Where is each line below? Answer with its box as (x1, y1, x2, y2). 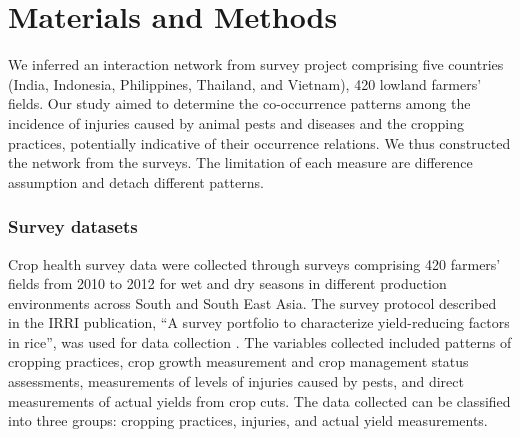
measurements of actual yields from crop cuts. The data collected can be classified (8, 390, 511, 411)
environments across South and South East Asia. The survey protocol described (8, 292, 497, 313)
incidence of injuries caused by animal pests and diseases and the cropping (8, 112, 465, 133)
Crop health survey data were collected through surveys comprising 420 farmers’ (8, 253, 501, 274)
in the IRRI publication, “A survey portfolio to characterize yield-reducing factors (8, 312, 510, 333)
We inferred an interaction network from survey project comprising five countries (8, 54, 504, 75)
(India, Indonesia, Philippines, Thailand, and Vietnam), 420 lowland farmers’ (8, 73, 482, 94)
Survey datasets (8, 214, 138, 239)
